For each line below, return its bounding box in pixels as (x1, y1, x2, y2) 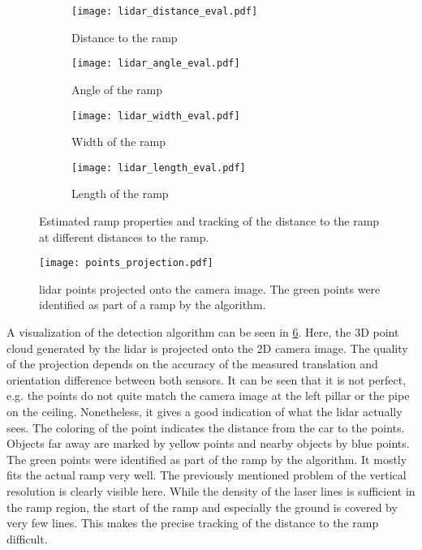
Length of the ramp (71, 185, 169, 202)
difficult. (6, 530, 48, 547)
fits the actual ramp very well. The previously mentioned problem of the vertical (6, 466, 407, 483)
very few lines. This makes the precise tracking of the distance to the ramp (6, 514, 379, 531)
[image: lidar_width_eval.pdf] (71, 110, 240, 122)
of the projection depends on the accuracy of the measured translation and (6, 355, 378, 372)
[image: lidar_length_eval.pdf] (71, 161, 246, 174)
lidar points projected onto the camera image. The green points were (39, 280, 381, 297)
